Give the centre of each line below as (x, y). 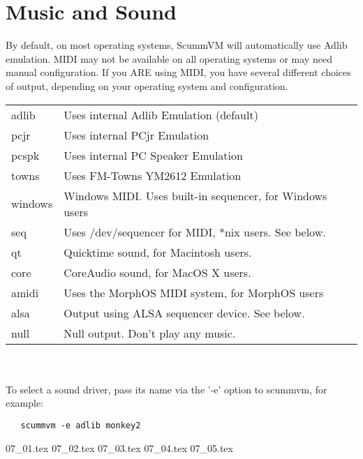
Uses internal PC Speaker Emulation (153, 155)
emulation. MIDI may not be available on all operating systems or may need (169, 58)
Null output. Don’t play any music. (150, 333)
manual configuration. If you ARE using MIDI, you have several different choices (178, 72)
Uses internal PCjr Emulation (136, 135)
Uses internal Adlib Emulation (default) (161, 114)
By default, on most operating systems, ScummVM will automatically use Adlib (177, 45)
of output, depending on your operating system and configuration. (147, 85)
